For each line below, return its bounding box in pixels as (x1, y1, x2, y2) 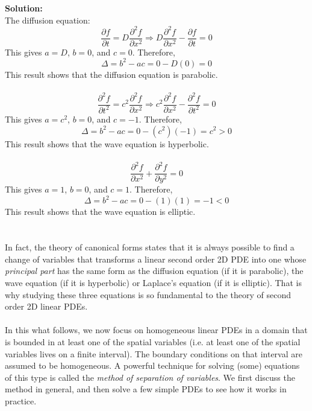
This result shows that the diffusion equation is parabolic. (5, 68, 218, 80)
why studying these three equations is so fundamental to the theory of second (5, 288, 291, 301)
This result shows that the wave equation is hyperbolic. (5, 137, 209, 150)
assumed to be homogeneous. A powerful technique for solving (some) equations (5, 359, 300, 372)
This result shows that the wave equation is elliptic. (5, 205, 196, 218)
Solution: (5, 2, 43, 14)
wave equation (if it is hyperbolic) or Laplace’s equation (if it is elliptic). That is (5, 276, 302, 288)
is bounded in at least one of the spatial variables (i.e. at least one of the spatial (5, 335, 301, 348)
